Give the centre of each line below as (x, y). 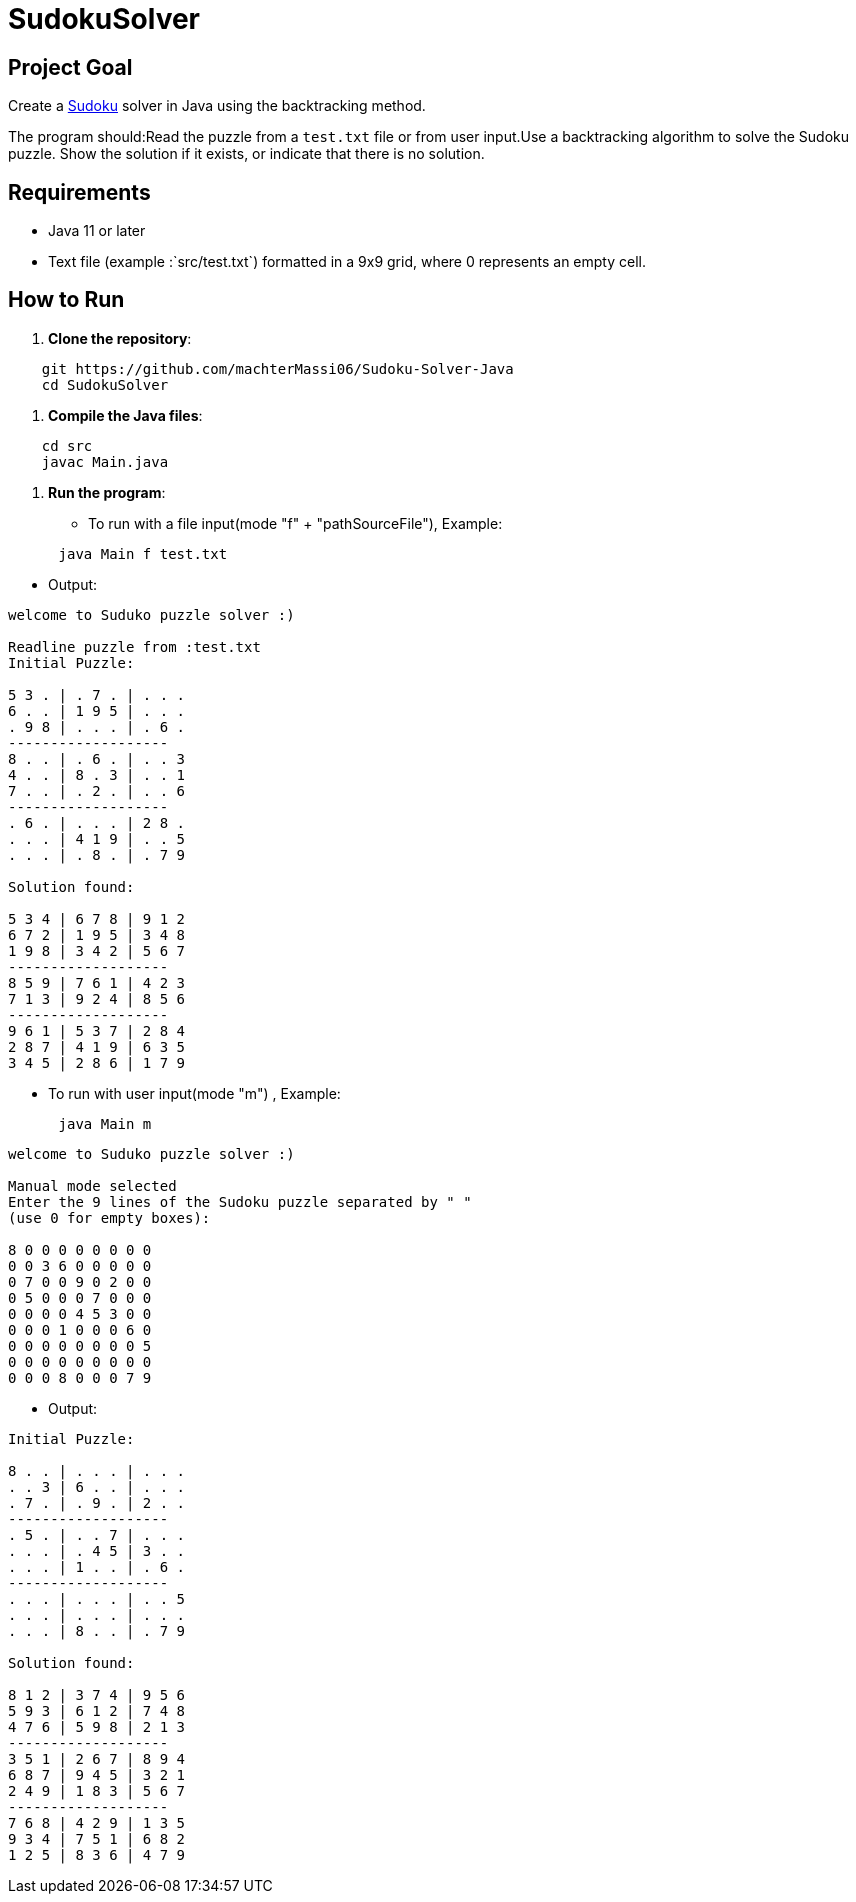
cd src (67, 445)
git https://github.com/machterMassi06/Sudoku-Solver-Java (277, 368)
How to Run (66, 300)
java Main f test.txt (143, 553)
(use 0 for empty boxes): (109, 1217)
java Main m (105, 1123)
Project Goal (70, 67)
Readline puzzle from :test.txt (134, 646)
